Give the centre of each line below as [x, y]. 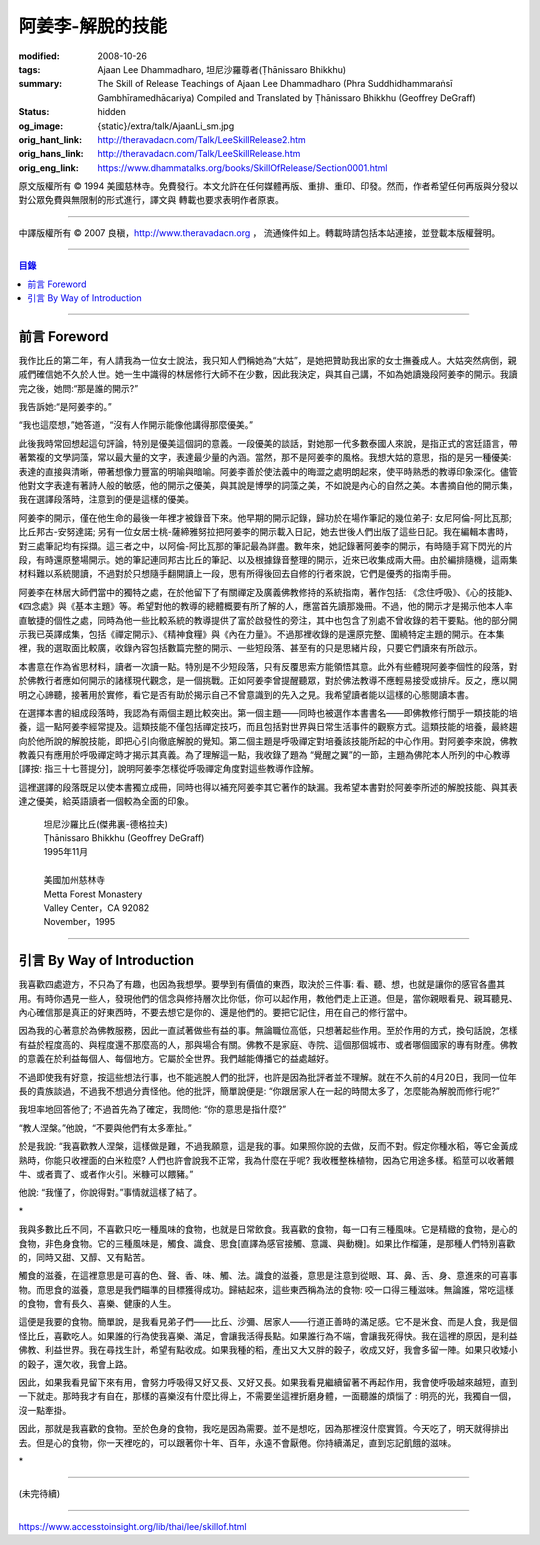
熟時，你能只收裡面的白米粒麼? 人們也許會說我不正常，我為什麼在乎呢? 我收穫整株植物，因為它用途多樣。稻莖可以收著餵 [266, 1160]
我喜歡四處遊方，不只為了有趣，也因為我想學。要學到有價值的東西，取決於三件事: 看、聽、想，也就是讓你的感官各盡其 [261, 984]
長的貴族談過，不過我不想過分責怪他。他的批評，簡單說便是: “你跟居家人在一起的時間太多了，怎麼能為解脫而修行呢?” [259, 1091]
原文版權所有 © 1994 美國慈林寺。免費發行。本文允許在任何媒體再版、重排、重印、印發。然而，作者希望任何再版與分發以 [268, 186]
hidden [112, 112]
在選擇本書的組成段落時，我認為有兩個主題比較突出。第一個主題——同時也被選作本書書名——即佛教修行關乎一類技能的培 [268, 712]
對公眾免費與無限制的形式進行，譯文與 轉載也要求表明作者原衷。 [151, 200]
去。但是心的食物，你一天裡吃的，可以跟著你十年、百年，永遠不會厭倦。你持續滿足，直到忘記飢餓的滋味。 [237, 1442]
